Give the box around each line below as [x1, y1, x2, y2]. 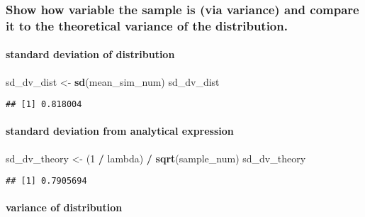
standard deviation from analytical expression [6, 123, 234, 138]
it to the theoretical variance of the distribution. [6, 16, 288, 34]
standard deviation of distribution [6, 47, 175, 62]
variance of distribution [6, 200, 123, 215]
